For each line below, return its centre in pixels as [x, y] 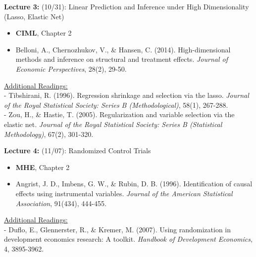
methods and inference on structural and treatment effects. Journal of [122, 59]
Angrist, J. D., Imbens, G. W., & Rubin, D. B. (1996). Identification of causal [134, 184]
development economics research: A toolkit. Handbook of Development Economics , [128, 239]
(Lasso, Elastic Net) [34, 16]
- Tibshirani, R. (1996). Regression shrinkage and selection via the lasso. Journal [127, 95]
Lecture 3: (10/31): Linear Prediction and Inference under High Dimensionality [127, 6]
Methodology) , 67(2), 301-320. [49, 134]
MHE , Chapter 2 [43, 167]
